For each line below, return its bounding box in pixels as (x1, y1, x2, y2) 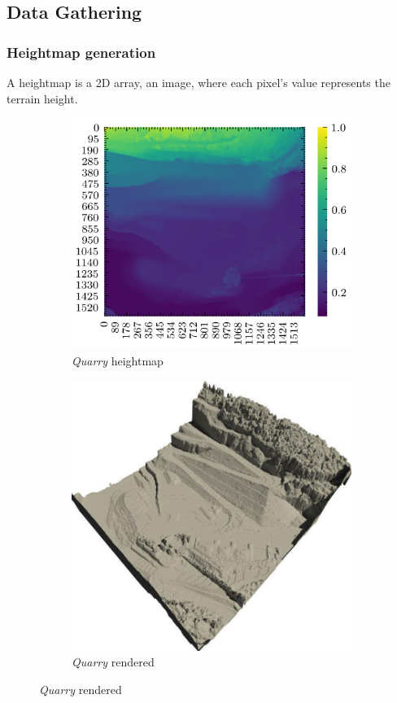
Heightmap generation (7, 41, 156, 62)
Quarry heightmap (72, 351, 164, 369)
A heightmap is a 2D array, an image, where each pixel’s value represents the (7, 74, 390, 90)
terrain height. (7, 90, 78, 107)
